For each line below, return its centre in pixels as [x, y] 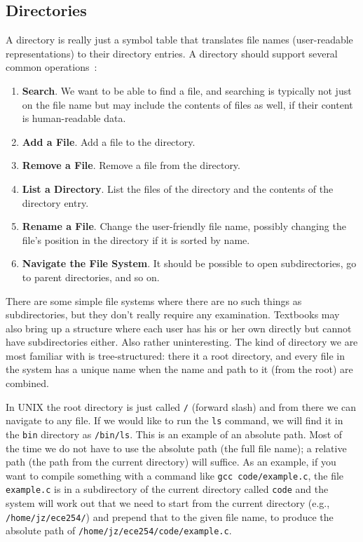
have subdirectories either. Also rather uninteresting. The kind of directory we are [182, 342]
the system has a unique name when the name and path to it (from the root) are [179, 369]
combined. [27, 383]
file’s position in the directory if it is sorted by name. [136, 239]
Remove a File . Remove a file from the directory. [131, 165]
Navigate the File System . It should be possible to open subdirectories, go [189, 263]
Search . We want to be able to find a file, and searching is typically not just [187, 90]
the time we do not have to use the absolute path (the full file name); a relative [176, 448]
